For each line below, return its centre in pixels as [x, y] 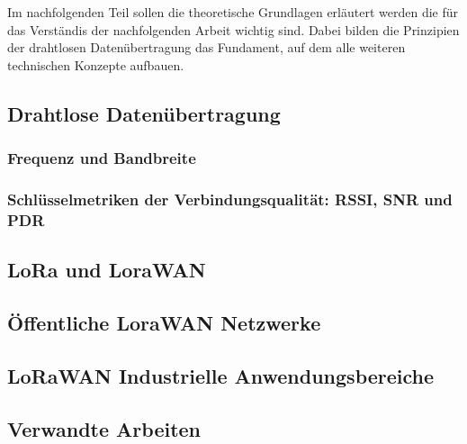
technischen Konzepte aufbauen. [96, 64]
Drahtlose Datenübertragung [144, 113]
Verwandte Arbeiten [104, 428]
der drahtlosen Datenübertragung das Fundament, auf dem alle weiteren [207, 47]
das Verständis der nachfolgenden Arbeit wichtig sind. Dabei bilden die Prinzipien [233, 29]
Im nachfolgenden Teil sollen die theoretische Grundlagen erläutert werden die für [233, 12]
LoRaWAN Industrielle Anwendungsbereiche [221, 375]
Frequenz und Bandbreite [102, 158]
